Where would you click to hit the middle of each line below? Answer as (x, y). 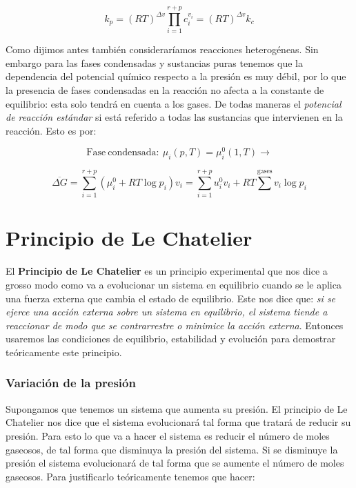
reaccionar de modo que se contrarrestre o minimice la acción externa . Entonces (175, 325)
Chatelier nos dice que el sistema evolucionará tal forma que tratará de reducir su (178, 422)
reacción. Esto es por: (51, 130)
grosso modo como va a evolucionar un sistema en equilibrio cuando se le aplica (174, 284)
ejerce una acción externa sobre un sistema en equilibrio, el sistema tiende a (167, 312)
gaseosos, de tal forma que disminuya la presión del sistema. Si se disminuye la (172, 449)
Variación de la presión (71, 383)
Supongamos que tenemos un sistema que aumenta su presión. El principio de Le (177, 408)
